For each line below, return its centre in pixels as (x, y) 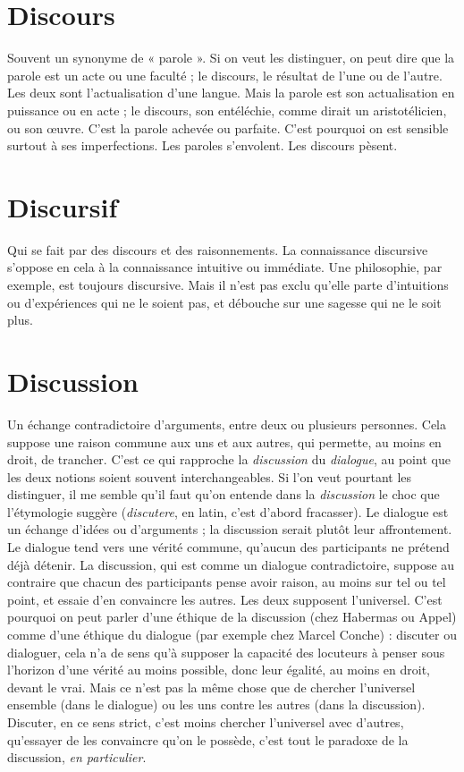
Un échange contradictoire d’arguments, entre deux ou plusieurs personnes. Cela (227, 424)
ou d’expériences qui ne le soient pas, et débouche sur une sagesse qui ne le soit (224, 302)
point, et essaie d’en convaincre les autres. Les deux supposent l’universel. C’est (225, 599)
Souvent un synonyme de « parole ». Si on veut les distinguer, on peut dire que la (231, 58)
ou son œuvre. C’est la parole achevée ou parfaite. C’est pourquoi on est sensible (228, 127)
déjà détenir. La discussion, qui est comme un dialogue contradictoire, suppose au (231, 564)
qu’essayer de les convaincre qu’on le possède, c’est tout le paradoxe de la (208, 739)
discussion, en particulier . (77, 757)
